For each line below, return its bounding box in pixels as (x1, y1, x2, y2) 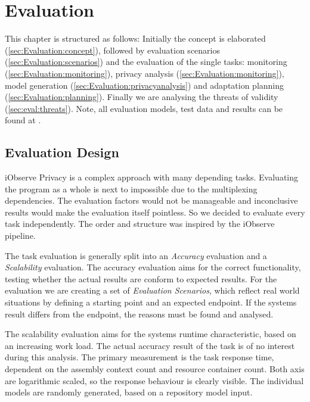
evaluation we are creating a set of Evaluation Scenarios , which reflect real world (5, 284, 300, 297)
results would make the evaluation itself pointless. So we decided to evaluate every (5, 205, 305, 218)
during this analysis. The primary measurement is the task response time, (5, 351, 274, 363)
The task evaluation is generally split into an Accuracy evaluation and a (5, 249, 267, 261)
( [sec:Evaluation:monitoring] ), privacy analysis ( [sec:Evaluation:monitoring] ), (5, 67, 284, 79)
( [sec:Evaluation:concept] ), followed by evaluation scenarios (5, 43, 220, 56)
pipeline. (5, 229, 36, 242)
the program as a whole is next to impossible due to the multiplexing (5, 182, 258, 195)
